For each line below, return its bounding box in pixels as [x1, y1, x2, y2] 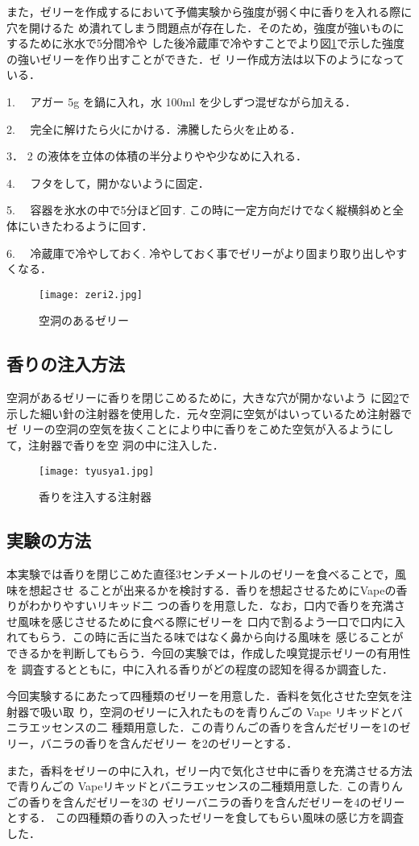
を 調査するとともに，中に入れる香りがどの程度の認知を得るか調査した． [6, 660, 393, 677]
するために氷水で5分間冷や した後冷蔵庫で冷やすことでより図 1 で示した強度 [6, 35, 404, 52]
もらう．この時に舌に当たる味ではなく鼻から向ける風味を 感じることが [27, 628, 404, 645]
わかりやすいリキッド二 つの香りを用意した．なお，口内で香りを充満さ [28, 597, 405, 614]
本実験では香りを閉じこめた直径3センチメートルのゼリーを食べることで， [6, 566, 396, 582]
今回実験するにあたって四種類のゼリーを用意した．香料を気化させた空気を [6, 687, 401, 704]
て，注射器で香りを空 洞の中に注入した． [6, 436, 224, 453]
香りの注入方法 [6, 351, 125, 376]
